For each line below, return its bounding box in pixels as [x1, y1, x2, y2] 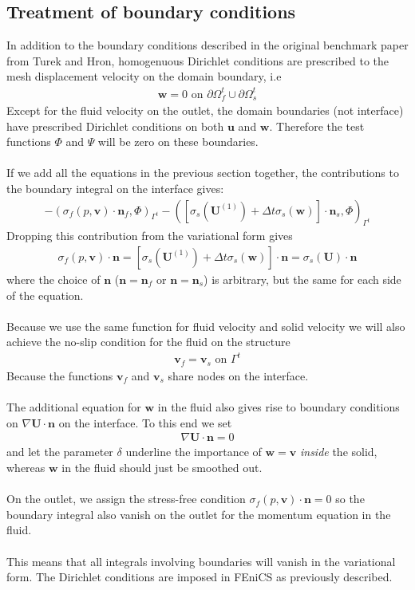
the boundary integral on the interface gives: [6, 179, 224, 196]
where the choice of [6, 270, 101, 287]
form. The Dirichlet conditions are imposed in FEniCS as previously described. [6, 568, 393, 585]
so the [335, 490, 365, 507]
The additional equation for [6, 399, 141, 415]
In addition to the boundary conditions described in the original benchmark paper [6, 37, 409, 53]
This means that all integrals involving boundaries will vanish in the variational [6, 553, 396, 569]
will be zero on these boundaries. [97, 133, 259, 150]
